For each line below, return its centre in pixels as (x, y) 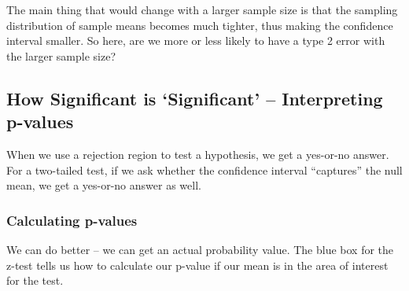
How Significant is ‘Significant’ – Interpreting (195, 98)
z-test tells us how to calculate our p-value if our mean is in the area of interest (197, 265)
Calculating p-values (72, 220)
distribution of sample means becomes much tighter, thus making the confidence (200, 25)
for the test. (35, 280)
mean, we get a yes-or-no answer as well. (104, 185)
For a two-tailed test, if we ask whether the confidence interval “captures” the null (204, 169)
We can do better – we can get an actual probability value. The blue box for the (200, 249)
